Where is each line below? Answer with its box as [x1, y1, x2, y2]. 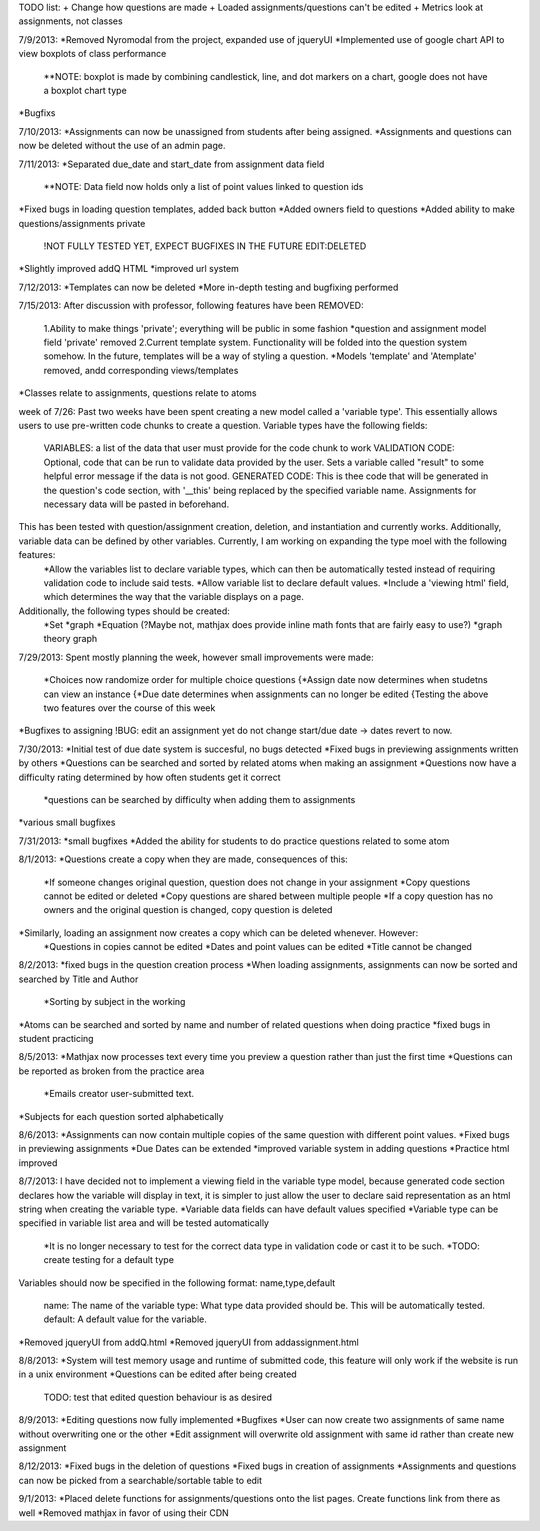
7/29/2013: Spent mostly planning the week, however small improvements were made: [18, 651, 374, 663]
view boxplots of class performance [18, 48, 167, 60]
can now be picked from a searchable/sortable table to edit [18, 1474, 263, 1486]
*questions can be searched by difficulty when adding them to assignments [43, 793, 356, 805]
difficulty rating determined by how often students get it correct [18, 771, 281, 783]
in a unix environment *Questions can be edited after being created [18, 1368, 297, 1380]
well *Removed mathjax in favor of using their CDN [18, 1506, 229, 1519]
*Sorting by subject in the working [43, 996, 186, 1008]
